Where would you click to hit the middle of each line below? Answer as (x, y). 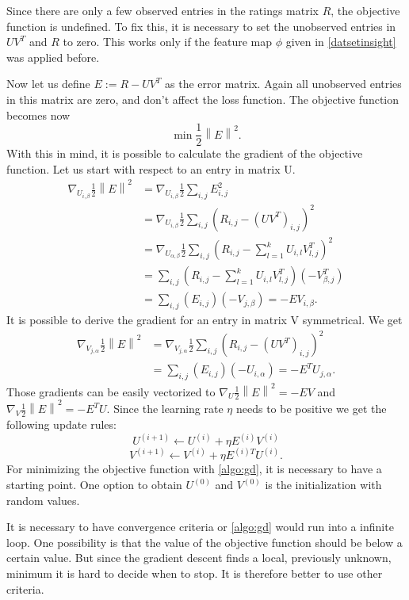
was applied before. (53, 57)
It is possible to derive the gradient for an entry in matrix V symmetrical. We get (204, 319)
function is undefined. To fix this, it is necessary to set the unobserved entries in (201, 26)
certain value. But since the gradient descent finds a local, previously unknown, (199, 558)
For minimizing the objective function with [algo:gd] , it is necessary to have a (194, 469)
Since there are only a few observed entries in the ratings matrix (163, 10)
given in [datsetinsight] (341, 42)
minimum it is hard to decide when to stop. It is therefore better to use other (195, 573)
